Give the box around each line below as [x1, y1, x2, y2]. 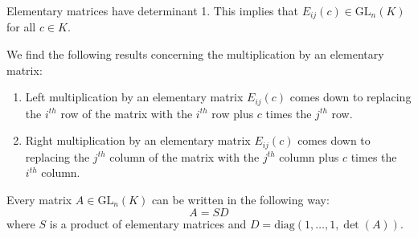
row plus [211, 105, 254, 121]
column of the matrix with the [109, 148, 260, 165]
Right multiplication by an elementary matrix [25, 132, 251, 149]
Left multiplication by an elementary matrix [25, 88, 244, 105]
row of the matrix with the [60, 105, 193, 121]
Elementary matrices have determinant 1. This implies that [6, 2, 298, 18]
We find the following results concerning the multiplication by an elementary [6, 46, 384, 63]
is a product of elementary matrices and [49, 215, 247, 232]
